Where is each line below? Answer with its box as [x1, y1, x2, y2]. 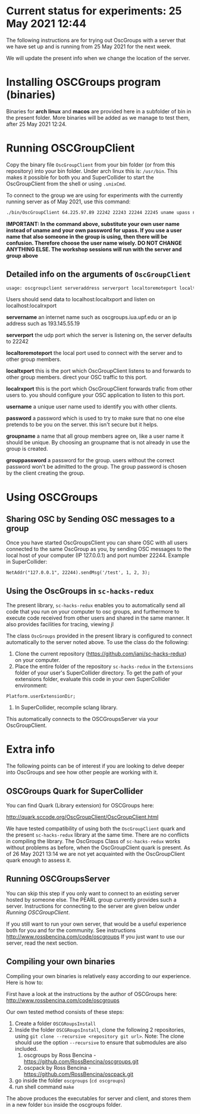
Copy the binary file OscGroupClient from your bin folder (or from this [6, 161, 176, 168]
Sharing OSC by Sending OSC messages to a [6, 514, 176, 524]
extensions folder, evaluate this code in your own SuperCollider [14, 676, 171, 683]
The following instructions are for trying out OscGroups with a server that [6, 36, 186, 44]
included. [14, 1045, 38, 1052]
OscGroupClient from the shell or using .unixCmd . [6, 180, 126, 187]
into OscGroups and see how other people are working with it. [6, 769, 159, 776]
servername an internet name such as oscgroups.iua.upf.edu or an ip [6, 314, 177, 321]
